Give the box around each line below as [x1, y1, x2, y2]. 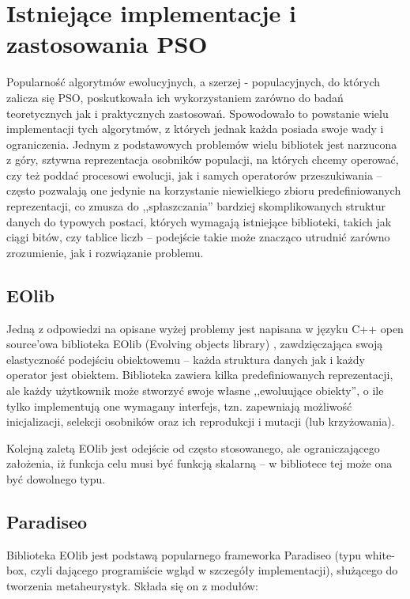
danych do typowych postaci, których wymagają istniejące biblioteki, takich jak [6, 213, 392, 229]
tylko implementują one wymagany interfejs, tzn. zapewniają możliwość [6, 397, 352, 414]
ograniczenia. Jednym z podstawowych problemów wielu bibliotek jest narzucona [6, 135, 397, 152]
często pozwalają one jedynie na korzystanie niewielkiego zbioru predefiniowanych [6, 182, 401, 199]
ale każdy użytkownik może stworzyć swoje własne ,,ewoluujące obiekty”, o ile [6, 382, 384, 399]
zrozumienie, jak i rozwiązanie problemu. [6, 244, 204, 260]
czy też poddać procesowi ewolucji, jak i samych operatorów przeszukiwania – [6, 166, 382, 183]
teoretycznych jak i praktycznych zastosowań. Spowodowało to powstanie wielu [6, 104, 389, 121]
